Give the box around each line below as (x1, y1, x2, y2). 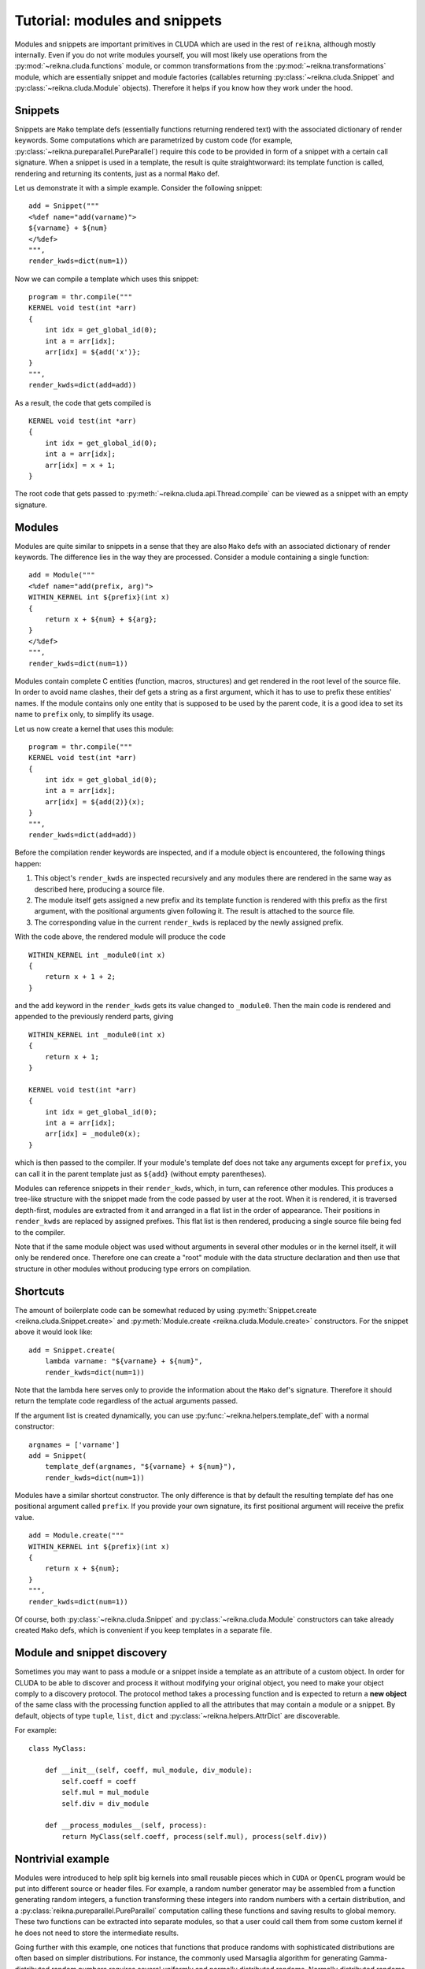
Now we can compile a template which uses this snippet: (14, 274, 199, 284)
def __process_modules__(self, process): (44, 1821, 208, 1830)
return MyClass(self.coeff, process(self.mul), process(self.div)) (61, 1832, 327, 1841)
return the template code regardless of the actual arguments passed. (14, 1396, 238, 1406)
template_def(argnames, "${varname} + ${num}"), (44, 1462, 236, 1471)
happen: (14, 858, 42, 868)
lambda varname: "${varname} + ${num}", (44, 1357, 204, 1366)
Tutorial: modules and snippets (14, 12, 222, 29)
